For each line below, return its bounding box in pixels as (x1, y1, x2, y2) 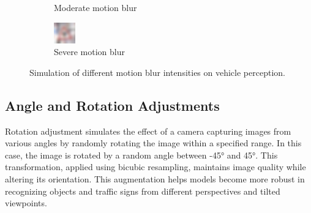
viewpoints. (5, 196, 47, 209)
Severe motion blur (54, 45, 125, 58)
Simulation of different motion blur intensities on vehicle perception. (29, 65, 285, 78)
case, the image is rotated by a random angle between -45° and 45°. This (5, 148, 278, 161)
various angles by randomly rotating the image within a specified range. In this (5, 136, 302, 149)
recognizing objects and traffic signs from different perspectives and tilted (5, 184, 280, 197)
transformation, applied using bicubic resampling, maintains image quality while (5, 160, 306, 173)
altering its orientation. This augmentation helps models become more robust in (5, 172, 305, 185)
